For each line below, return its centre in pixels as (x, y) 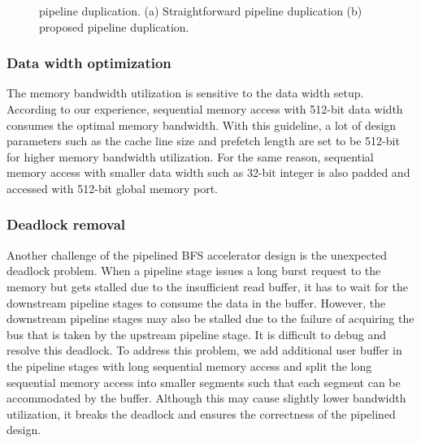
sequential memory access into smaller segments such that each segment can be (204, 382)
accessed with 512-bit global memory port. (112, 188)
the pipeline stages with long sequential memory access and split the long (189, 366)
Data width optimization (89, 63)
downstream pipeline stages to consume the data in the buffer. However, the (196, 302)
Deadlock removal (66, 224)
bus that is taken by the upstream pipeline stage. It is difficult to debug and (197, 334)
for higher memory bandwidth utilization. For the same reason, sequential (190, 156)
